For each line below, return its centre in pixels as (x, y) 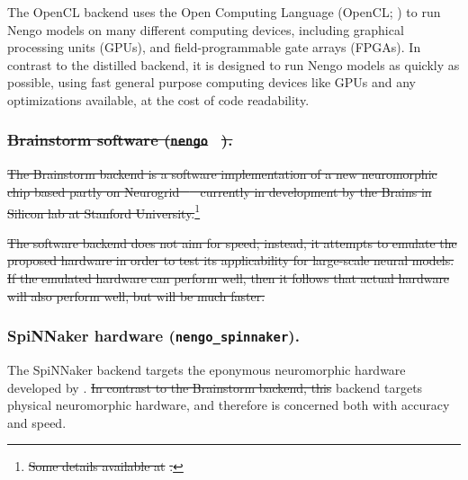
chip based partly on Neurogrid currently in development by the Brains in (220, 191)
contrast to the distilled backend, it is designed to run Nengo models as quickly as (234, 64)
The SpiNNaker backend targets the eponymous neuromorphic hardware (207, 369)
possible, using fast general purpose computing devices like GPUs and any (211, 82)
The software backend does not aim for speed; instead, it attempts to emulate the (232, 242)
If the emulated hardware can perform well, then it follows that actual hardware (229, 277)
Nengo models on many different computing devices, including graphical (206, 29)
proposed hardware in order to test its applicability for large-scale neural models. (231, 260)
